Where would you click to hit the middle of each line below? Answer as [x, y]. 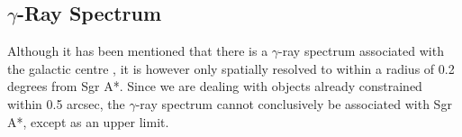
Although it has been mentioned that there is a [138, 51]
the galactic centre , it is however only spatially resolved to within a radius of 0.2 [231, 68]
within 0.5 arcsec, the [66, 103]
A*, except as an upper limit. [88, 121]
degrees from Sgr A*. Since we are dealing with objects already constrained [215, 86]
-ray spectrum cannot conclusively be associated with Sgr [294, 103]
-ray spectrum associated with [361, 51]
